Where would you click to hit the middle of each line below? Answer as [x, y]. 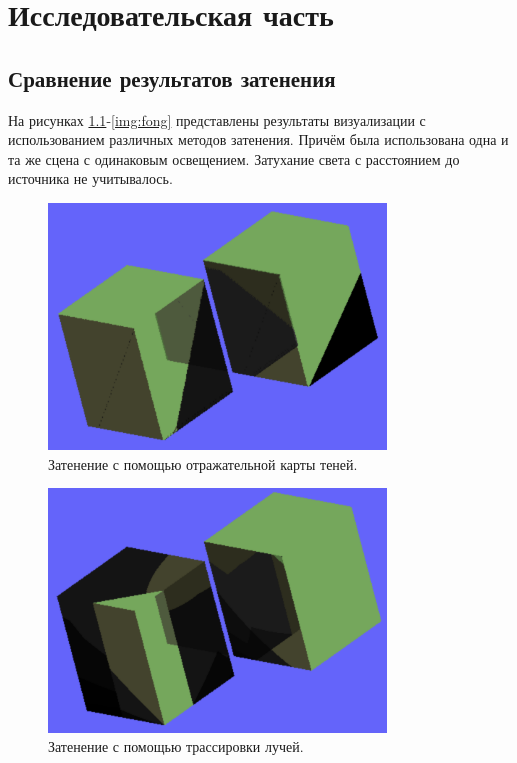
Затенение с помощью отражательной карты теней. [203, 463]
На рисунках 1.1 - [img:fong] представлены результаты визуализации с [217, 119]
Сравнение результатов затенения [172, 77]
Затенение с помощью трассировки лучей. [176, 746]
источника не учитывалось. [90, 178]
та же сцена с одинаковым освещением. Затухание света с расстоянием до [234, 158]
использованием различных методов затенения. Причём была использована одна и [258, 139]
